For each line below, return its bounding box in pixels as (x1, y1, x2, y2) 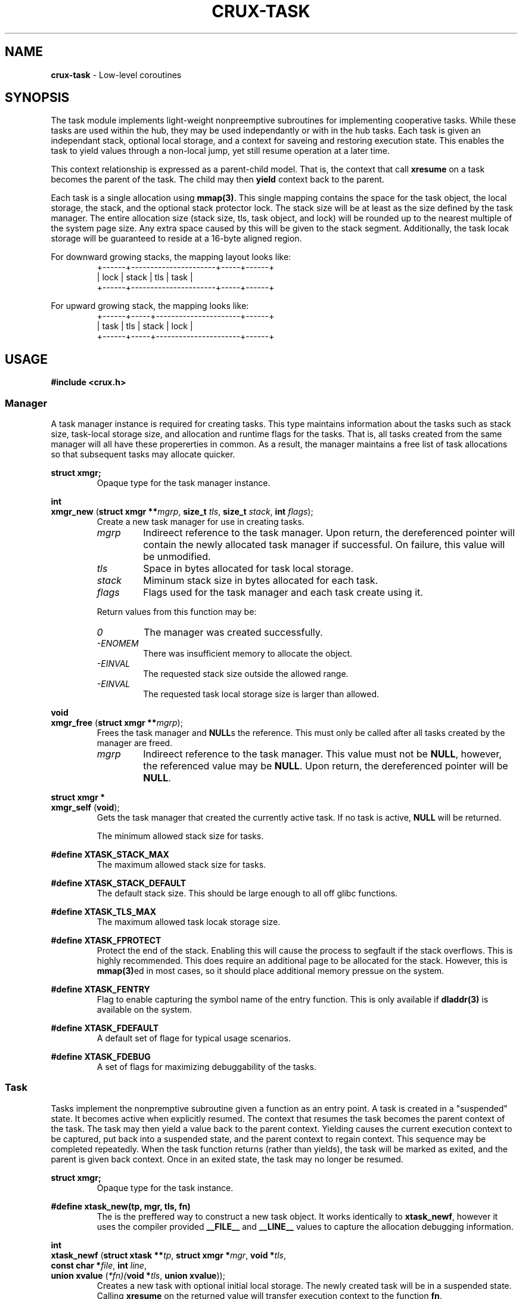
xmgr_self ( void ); (51, 802, 120, 813)
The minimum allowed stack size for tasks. (97, 831, 264, 842)
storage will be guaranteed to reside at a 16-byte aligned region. (51, 233, 302, 244)
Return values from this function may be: (97, 607, 257, 617)
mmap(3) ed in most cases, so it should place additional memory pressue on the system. (97, 966, 445, 976)
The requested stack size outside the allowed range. (143, 669, 349, 679)
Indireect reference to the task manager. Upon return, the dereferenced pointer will (143, 527, 515, 539)
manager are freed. (97, 738, 173, 749)
